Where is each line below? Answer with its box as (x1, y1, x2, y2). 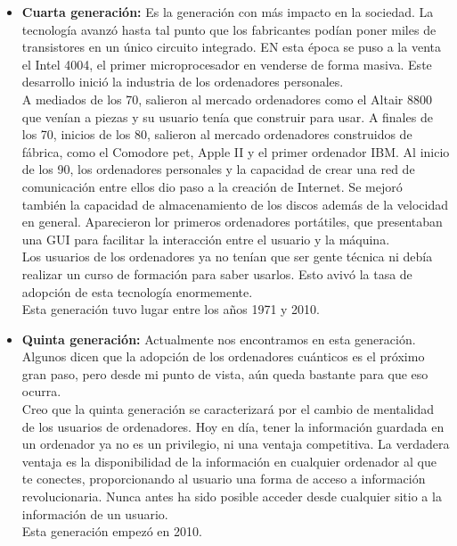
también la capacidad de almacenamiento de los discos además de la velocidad (21, 194, 448, 213)
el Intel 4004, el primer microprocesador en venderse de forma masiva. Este (21, 54, 432, 73)
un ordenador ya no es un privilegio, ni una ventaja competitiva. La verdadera (21, 434, 450, 453)
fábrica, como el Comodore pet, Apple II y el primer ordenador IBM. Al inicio (21, 142, 450, 161)
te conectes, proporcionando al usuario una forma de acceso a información (21, 469, 426, 488)
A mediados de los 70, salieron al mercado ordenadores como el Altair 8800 (21, 89, 432, 108)
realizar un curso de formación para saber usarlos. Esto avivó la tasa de (21, 264, 412, 283)
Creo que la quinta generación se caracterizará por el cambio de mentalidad (21, 400, 435, 418)
